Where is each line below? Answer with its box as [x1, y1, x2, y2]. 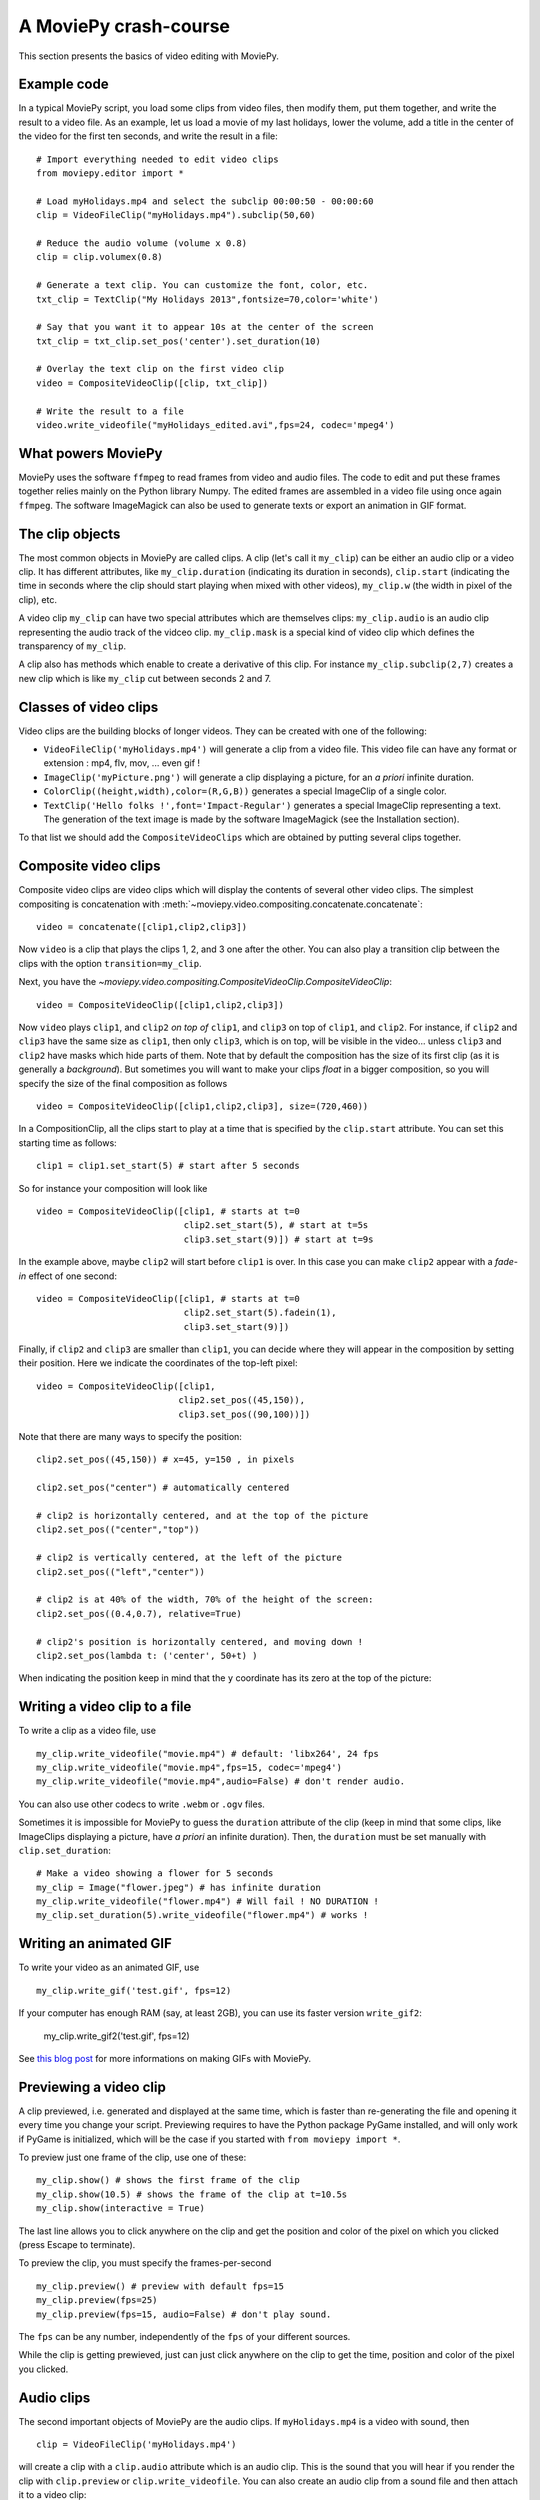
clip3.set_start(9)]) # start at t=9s [183, 1233, 374, 1245]
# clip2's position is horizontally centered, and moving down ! [36, 1636, 364, 1647]
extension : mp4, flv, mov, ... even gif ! [43, 757, 200, 769]
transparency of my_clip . [18, 640, 127, 652]
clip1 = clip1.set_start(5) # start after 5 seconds [36, 1160, 300, 1172]
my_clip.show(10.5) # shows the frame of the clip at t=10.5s [36, 2188, 348, 2200]
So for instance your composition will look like [18, 1182, 208, 1194]
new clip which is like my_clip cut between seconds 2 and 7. [18, 672, 272, 684]
